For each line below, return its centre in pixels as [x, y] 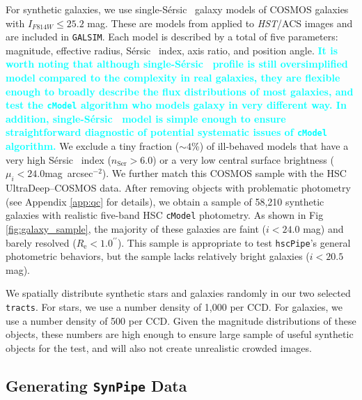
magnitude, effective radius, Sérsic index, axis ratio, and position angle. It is [172, 50]
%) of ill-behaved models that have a [270, 146]
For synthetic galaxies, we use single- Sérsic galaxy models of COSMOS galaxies [177, 9]
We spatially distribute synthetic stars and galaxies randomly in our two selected [178, 293]
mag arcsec [69, 173]
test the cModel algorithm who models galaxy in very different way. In [176, 105]
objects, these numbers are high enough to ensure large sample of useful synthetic [180, 334]
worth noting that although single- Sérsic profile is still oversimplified [177, 64]
